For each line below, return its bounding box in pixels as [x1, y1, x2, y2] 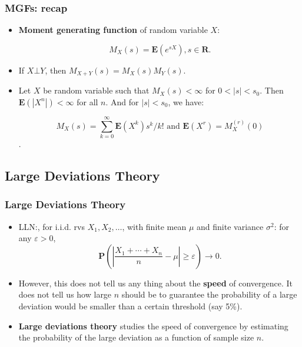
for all [77, 95, 98, 108]
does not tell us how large [18, 288, 112, 301]
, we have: [168, 95, 204, 108]
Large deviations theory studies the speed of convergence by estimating [18, 319, 288, 332]
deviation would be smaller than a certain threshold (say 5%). [18, 299, 243, 312]
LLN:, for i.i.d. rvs [18, 220, 85, 232]
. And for [105, 95, 139, 108]
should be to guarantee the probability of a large [121, 288, 297, 301]
